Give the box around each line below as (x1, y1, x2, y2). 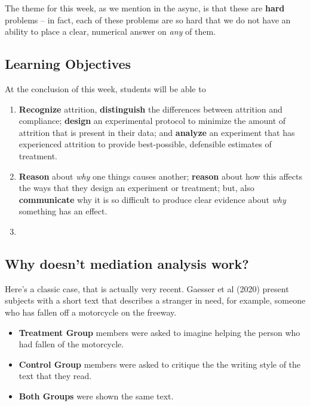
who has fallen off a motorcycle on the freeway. (5, 305, 177, 318)
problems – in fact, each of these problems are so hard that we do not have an (5, 13, 291, 26)
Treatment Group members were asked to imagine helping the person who (19, 326, 300, 338)
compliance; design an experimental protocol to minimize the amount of (19, 114, 286, 127)
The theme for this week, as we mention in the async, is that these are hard (5, 2, 285, 14)
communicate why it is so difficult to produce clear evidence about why (19, 193, 286, 205)
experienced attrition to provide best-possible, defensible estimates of (19, 138, 272, 150)
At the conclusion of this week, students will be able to (5, 82, 206, 95)
